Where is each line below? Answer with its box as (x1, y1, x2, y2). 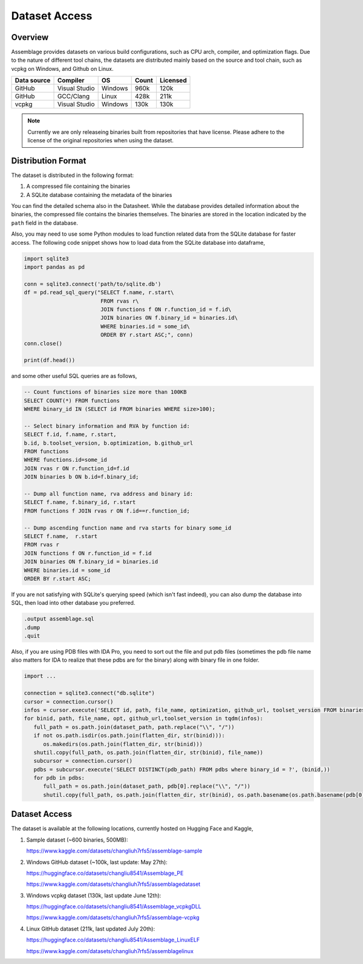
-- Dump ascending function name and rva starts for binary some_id (24, 524, 232, 531)
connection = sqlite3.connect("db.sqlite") (24, 690, 155, 697)
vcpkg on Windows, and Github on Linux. (11, 65, 114, 72)
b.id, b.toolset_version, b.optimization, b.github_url (24, 439, 194, 447)
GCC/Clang (57, 92, 90, 101)
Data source (15, 76, 51, 85)
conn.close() (24, 340, 63, 347)
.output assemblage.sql (24, 616, 95, 622)
